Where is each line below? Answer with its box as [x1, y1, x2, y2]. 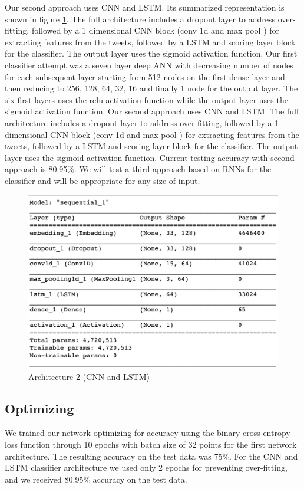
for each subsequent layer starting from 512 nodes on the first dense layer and [5, 70, 285, 83]
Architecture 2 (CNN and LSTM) [28, 370, 150, 382]
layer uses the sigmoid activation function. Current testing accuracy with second [5, 151, 295, 163]
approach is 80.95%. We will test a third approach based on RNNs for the [5, 163, 272, 175]
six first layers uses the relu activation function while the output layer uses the [5, 93, 288, 106]
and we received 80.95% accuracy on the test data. [5, 472, 187, 485]
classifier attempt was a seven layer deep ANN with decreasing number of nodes [5, 58, 293, 71]
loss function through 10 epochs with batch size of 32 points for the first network [5, 438, 297, 451]
